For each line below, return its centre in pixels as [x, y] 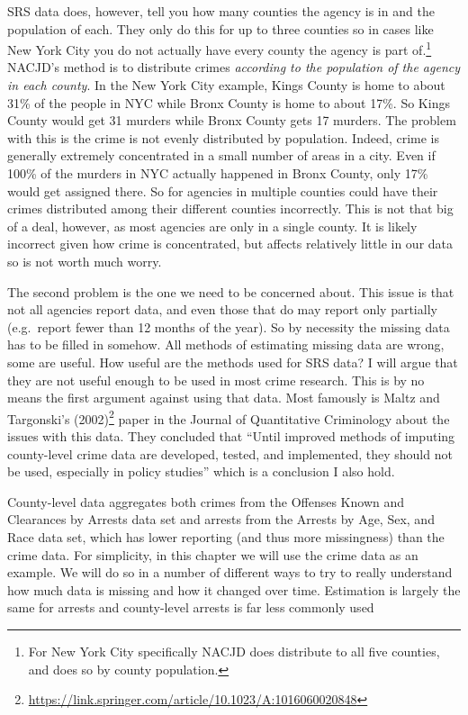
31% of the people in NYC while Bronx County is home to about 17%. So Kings [229, 102]
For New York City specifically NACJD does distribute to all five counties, [234, 651]
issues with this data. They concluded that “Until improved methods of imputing [231, 435]
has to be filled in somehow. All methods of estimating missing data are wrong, [226, 344]
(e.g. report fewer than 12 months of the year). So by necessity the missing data [229, 326]
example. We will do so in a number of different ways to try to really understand [230, 572]
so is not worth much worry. [85, 261]
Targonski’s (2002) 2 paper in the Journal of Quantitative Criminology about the [229, 417]
